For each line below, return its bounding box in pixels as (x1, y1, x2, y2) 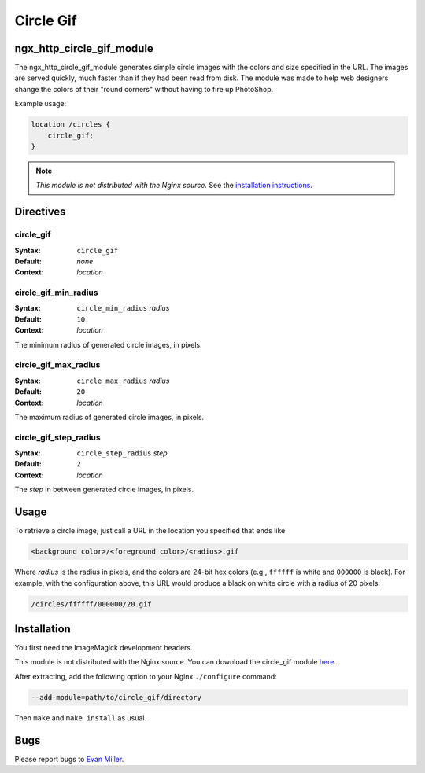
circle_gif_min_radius (14, 287, 98, 298)
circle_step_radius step (76, 448, 168, 458)
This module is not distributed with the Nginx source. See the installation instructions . (35, 181, 312, 190)
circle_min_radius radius (76, 304, 170, 313)
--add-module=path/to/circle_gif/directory (31, 693, 202, 701)
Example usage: (14, 99, 67, 109)
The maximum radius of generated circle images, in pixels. (14, 412, 205, 421)
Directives (14, 205, 66, 219)
